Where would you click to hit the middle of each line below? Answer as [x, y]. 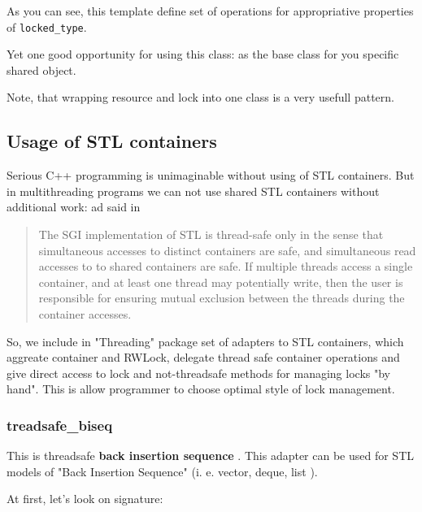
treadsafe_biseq [60, 425]
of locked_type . [47, 26]
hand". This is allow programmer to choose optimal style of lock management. [201, 389]
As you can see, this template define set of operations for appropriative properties [210, 11]
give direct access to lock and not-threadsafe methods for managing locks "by [198, 373]
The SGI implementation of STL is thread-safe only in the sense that [211, 234]
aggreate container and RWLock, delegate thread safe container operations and [203, 357]
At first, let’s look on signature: [85, 499]
